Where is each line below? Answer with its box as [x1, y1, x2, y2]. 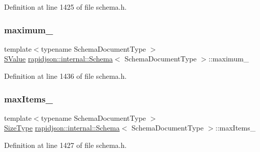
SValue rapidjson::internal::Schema [4, 53, 113, 64]
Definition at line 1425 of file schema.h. [4, 2, 127, 12]
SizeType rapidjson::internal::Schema [4, 122, 120, 133]
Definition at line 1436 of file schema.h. [4, 71, 127, 81]
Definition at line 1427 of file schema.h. [4, 140, 127, 150]
